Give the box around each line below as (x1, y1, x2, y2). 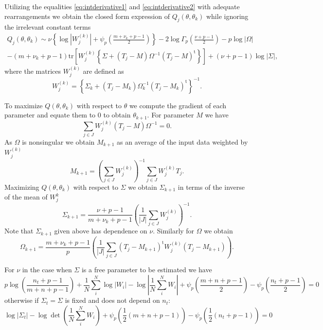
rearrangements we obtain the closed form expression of (4, 11, 170, 21)
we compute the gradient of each (129, 100, 227, 110)
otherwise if (4, 295, 39, 305)
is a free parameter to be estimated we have (81, 264, 212, 275)
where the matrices (4, 66, 61, 76)
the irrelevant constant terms (4, 22, 91, 32)
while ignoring (206, 11, 249, 21)
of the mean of (4, 192, 48, 202)
